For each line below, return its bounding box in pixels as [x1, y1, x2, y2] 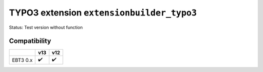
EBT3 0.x [12, 57, 33, 63]
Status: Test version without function [9, 24, 83, 30]
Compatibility [9, 37, 51, 45]
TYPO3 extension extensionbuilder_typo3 [9, 7, 197, 18]
